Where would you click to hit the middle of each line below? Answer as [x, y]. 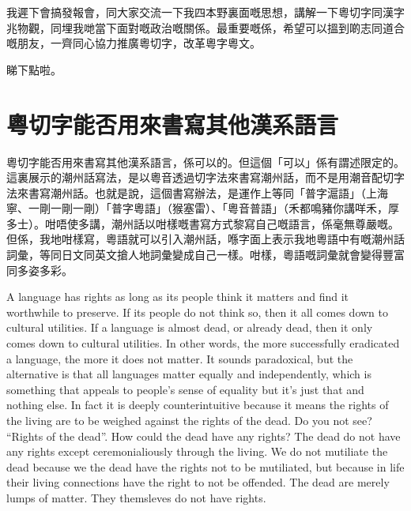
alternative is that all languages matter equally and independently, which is [189, 374]
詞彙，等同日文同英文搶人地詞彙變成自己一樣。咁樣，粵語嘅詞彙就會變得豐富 [205, 255]
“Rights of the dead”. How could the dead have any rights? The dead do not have [204, 436]
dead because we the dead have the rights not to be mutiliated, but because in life [205, 466]
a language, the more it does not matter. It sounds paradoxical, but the [180, 358]
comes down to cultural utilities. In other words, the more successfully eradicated [203, 343]
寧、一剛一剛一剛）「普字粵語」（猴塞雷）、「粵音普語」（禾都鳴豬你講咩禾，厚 [203, 208]
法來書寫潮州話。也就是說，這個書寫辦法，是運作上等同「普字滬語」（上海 [197, 192]
